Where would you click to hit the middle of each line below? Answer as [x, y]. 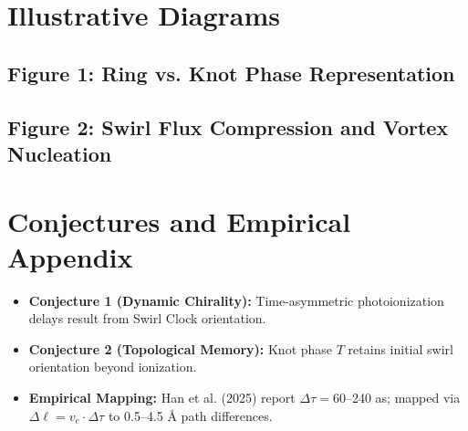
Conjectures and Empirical [179, 221]
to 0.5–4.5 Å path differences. [190, 415]
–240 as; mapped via [403, 398]
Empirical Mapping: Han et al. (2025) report [162, 398]
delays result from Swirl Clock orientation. [147, 318]
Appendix [70, 256]
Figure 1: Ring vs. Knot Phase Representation [231, 73]
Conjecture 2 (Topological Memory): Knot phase [181, 348]
